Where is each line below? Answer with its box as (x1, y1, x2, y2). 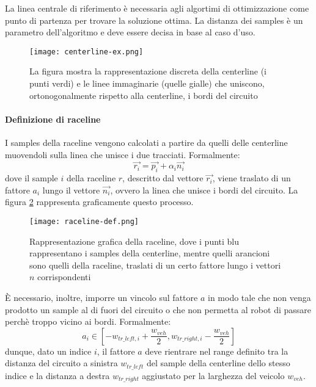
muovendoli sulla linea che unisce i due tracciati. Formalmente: (5, 148, 240, 161)
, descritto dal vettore (122, 172, 204, 184)
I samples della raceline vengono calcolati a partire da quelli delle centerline (5, 136, 288, 149)
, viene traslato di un (212, 172, 291, 184)
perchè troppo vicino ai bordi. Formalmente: (5, 315, 171, 328)
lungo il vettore (42, 183, 100, 196)
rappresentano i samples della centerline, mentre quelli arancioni (29, 247, 270, 259)
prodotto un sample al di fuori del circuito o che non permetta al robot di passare (5, 303, 311, 316)
